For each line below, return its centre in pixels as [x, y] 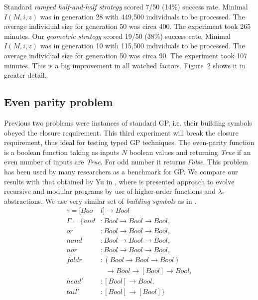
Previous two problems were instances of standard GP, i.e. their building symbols [128, 122]
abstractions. [23, 201]
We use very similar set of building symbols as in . [121, 201]
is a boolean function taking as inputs [62, 152]
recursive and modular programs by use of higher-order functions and [110, 191]
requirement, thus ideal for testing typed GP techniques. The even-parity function [129, 142]
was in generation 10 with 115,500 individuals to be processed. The [142, 46]
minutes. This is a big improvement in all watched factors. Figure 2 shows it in [125, 65]
